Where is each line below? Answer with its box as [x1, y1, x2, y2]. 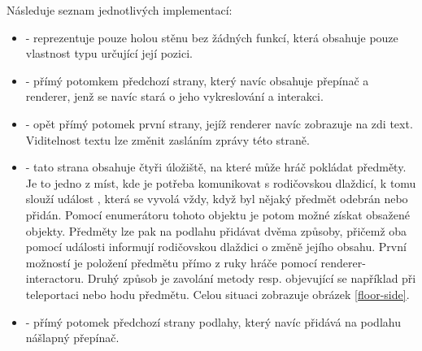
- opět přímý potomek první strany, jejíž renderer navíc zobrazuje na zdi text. [25, 115, 413, 132]
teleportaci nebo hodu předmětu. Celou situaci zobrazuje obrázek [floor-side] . [25, 285, 410, 302]
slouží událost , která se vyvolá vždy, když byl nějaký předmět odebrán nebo [25, 190, 408, 207]
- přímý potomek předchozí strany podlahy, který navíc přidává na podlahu [25, 313, 401, 330]
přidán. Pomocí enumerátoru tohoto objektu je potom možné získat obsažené [25, 206, 410, 223]
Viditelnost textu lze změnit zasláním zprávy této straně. [25, 131, 310, 148]
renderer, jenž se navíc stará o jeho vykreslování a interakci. [25, 88, 324, 105]
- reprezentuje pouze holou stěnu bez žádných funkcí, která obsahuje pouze [25, 28, 398, 45]
